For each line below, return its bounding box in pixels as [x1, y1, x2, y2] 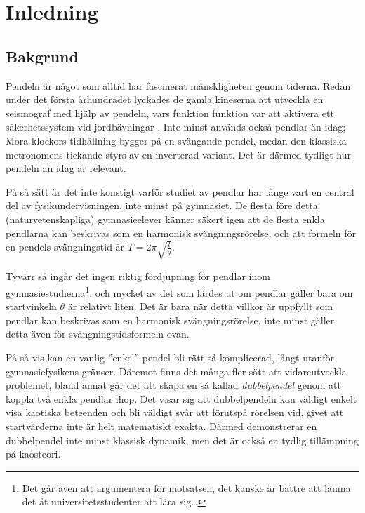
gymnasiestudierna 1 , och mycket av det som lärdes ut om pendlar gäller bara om [6, 283, 353, 300]
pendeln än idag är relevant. [6, 161, 126, 175]
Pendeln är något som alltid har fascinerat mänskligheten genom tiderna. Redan [6, 78, 351, 93]
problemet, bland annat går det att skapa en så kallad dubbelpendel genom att [6, 378, 341, 392]
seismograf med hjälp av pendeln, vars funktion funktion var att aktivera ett [6, 105, 334, 120]
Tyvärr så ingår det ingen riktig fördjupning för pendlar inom [6, 269, 270, 284]
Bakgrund [6, 45, 79, 67]
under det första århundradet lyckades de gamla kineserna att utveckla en [6, 92, 324, 107]
